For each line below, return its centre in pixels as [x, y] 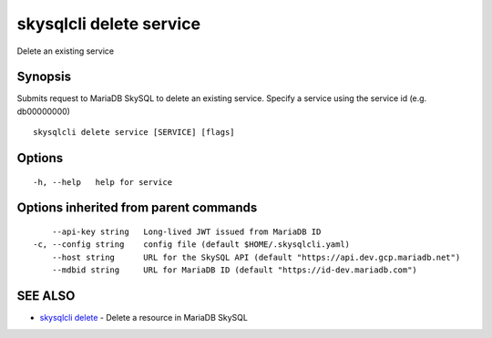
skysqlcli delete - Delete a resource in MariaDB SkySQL [143, 318]
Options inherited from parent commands [137, 208]
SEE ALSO [46, 296]
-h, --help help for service [103, 182]
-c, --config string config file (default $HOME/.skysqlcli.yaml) [192, 245]
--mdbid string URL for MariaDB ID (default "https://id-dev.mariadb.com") [235, 270]
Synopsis [44, 77]
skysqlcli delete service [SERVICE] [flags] [134, 133]
